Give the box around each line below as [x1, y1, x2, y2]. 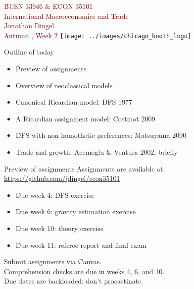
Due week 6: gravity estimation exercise [15, 206, 136, 217]
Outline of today [4, 47, 54, 57]
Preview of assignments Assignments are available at [4, 163, 163, 173]
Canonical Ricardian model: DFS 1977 [15, 97, 132, 107]
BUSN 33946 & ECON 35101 [4, 1, 93, 11]
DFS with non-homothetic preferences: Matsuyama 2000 [15, 130, 187, 140]
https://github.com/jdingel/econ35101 [4, 173, 120, 183]
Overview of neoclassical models [15, 80, 113, 90]
